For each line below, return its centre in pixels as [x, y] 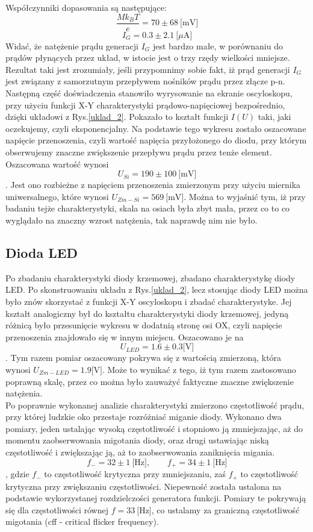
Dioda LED [42, 252]
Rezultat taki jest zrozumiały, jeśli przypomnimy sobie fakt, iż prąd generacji [148, 69]
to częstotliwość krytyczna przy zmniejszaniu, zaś [135, 474]
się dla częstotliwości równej [57, 509]
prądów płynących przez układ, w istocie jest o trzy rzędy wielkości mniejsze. [148, 58]
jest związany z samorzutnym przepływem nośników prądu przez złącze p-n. [145, 81]
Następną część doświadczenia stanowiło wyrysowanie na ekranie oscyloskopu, [149, 93]
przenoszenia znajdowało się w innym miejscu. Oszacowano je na [125, 336]
